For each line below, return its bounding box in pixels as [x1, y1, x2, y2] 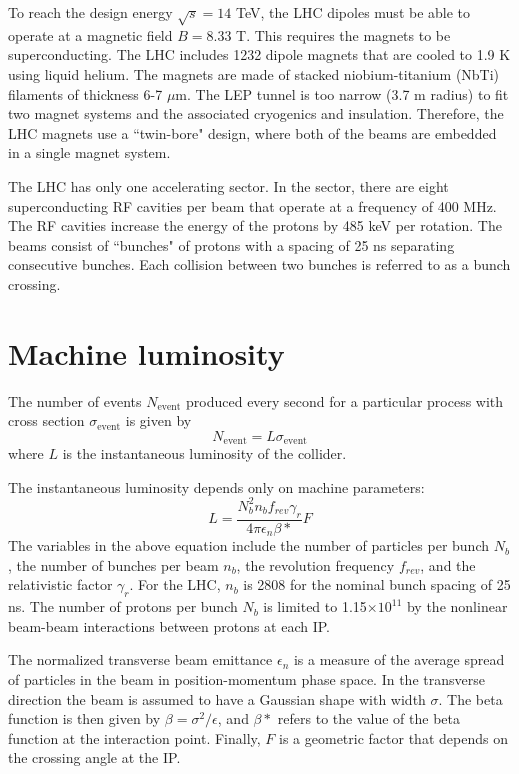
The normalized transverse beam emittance [8, 649, 273, 670]
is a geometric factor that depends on [279, 727, 508, 748]
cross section [8, 410, 85, 431]
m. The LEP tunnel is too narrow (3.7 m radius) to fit [175, 83, 509, 104]
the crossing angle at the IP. [8, 747, 181, 768]
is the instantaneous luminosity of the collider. [62, 443, 347, 464]
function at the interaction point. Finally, [8, 727, 261, 748]
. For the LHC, [129, 574, 221, 595]
